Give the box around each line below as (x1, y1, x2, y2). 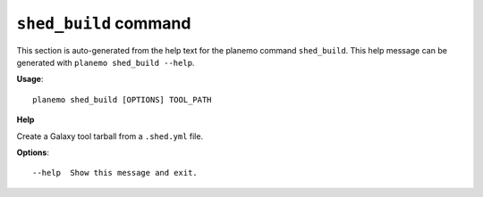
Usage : (16, 74, 44, 85)
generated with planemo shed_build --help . (16, 57, 195, 68)
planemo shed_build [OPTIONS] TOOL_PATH (32, 94, 212, 104)
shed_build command (16, 13, 191, 33)
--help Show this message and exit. (32, 168, 199, 178)
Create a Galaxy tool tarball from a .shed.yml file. (16, 130, 204, 142)
